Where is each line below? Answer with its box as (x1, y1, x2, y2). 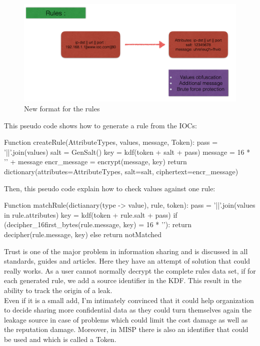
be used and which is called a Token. (4, 334, 116, 344)
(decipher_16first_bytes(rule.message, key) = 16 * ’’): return (4, 219, 192, 230)
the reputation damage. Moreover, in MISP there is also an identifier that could (4, 324, 248, 335)
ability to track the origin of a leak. (4, 285, 112, 295)
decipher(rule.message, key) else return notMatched (4, 229, 161, 239)
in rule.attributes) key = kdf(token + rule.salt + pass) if (4, 209, 177, 220)
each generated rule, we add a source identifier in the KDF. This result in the (4, 275, 241, 286)
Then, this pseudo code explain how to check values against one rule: (4, 183, 215, 193)
